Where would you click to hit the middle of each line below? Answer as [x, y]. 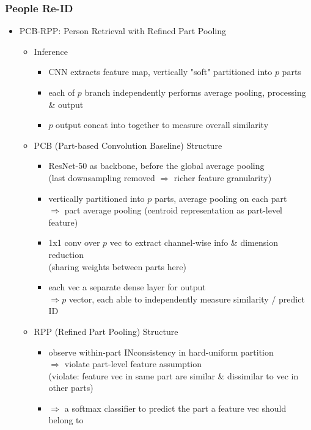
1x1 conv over [74, 242]
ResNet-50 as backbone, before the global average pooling [156, 166]
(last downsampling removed [102, 177]
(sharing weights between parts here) [117, 266]
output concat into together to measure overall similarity [162, 125]
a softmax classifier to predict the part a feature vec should [175, 408]
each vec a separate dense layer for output [127, 287]
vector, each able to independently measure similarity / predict [187, 299]
